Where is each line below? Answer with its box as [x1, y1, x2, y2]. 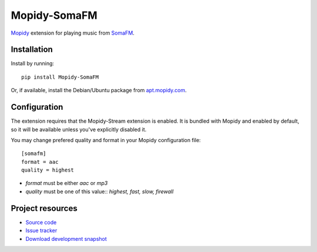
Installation [11, 45, 53, 55]
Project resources [11, 203, 77, 213]
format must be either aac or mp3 [25, 180, 108, 187]
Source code [25, 219, 57, 226]
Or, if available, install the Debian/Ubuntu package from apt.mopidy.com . [11, 87, 187, 94]
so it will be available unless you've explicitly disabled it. [11, 126, 147, 133]
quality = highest [21, 167, 75, 173]
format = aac [21, 159, 59, 165]
